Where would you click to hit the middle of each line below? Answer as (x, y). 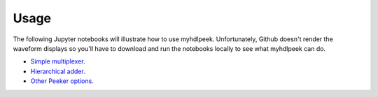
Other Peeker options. (62, 81)
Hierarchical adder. (58, 71)
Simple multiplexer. (58, 61)
